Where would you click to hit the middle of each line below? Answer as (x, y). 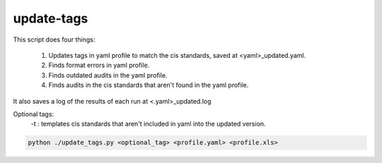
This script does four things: (54, 40)
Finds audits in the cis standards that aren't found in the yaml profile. (149, 85)
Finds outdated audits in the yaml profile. (108, 75)
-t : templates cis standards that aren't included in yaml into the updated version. (148, 124)
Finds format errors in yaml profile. (99, 65)
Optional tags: (34, 114)
